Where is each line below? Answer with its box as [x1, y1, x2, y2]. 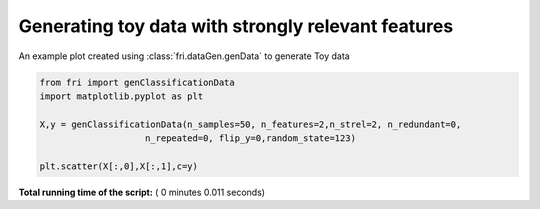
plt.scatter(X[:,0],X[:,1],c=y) [39, 160, 199, 172]
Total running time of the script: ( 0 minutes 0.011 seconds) [18, 186, 265, 198]
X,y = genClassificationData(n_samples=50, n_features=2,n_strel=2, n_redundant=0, [39, 118, 462, 130]
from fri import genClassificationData [39, 76, 235, 88]
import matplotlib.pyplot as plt [39, 90, 204, 102]
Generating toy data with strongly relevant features [18, 15, 454, 37]
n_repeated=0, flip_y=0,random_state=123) [145, 133, 357, 144]
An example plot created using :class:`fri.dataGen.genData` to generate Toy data [18, 50, 350, 62]
